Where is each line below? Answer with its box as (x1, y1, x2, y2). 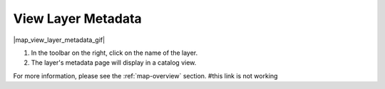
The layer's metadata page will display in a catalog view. (31, 58, 197, 67)
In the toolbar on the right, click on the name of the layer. (31, 48, 198, 57)
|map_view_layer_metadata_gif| (13, 36, 106, 44)
